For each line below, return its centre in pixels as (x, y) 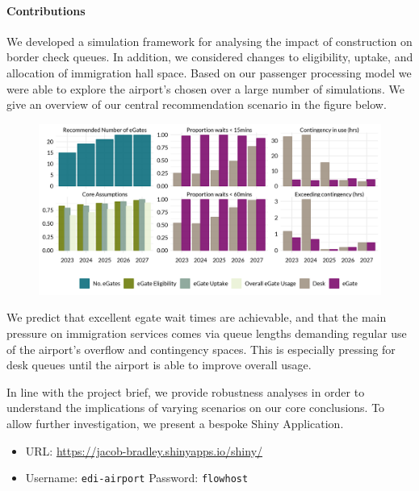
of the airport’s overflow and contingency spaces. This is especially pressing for (201, 349)
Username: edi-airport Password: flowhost (137, 478)
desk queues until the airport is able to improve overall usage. (159, 365)
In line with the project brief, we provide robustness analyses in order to (186, 391)
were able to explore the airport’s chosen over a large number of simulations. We (205, 88)
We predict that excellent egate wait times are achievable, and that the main (197, 317)
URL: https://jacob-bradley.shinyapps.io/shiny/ (144, 450)
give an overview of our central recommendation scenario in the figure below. (197, 104)
